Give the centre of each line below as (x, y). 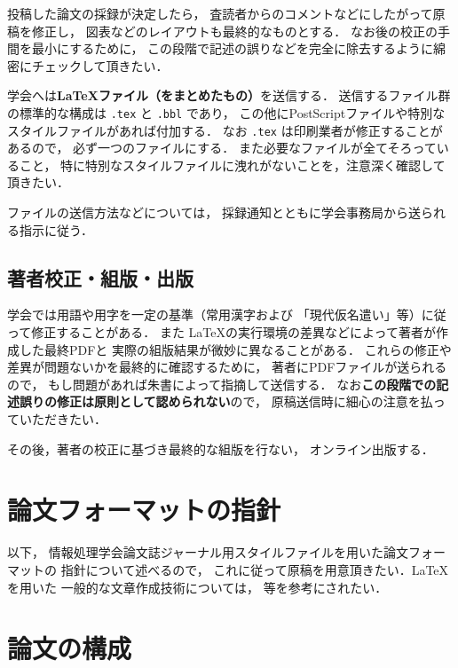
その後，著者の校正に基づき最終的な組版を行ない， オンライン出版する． (221, 448)
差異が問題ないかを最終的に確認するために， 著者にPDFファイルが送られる (227, 367)
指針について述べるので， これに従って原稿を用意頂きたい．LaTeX (255, 569)
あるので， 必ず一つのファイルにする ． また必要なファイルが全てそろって (222, 148)
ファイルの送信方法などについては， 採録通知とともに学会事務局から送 (214, 212)
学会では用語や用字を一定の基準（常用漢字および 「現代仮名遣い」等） (214, 314)
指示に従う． (56, 229)
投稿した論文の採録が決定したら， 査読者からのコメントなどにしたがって (220, 13)
